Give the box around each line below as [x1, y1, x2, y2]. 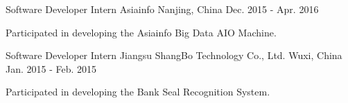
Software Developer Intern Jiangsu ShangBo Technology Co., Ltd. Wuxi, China [6, 48, 342, 62]
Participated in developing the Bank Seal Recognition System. [6, 84, 270, 99]
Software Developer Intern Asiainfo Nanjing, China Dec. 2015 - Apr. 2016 [6, 2, 319, 16]
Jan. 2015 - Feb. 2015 [6, 61, 97, 76]
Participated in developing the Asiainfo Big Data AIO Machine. [6, 25, 277, 39]
